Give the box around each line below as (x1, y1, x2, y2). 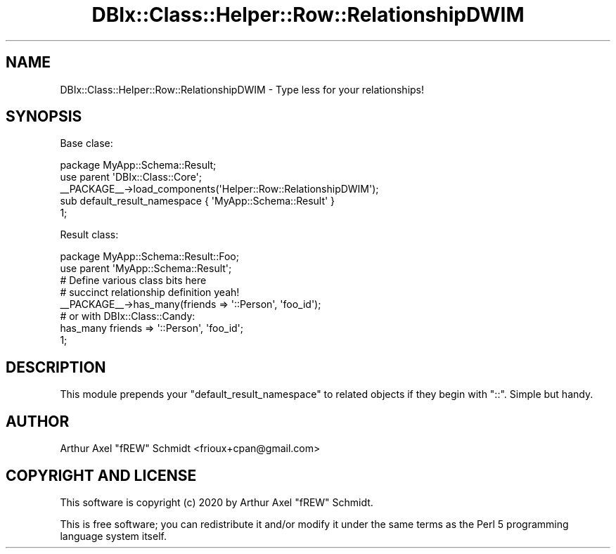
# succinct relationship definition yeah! (60, 286, 240, 299)
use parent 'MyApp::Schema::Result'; (60, 262, 232, 275)
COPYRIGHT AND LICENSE (6, 466, 197, 484)
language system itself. (60, 529, 167, 542)
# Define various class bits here (60, 274, 207, 287)
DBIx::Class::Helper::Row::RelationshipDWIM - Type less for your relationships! (60, 83, 425, 96)
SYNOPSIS (6, 108, 82, 126)
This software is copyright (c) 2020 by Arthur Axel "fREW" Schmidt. (60, 496, 373, 508)
